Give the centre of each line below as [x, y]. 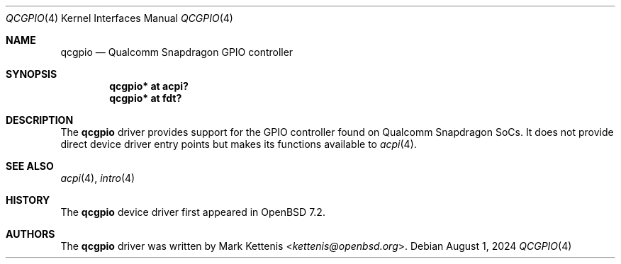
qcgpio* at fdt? [146, 98]
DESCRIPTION [40, 120]
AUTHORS [30, 234]
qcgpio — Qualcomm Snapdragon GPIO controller [177, 52]
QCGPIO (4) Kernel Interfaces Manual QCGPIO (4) [119, 18]
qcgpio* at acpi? [149, 86]
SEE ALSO [30, 166]
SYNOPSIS [32, 74]
